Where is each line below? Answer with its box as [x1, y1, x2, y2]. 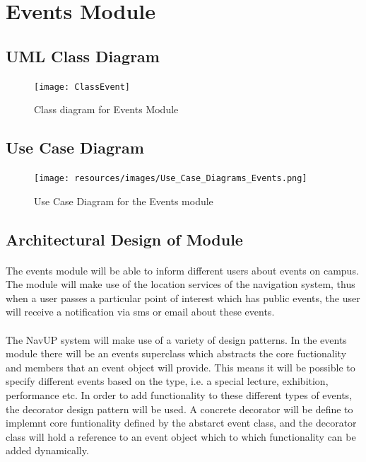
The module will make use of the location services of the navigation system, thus [6, 277, 355, 291]
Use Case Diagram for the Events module [34, 193, 213, 208]
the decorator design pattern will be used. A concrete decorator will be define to [6, 401, 353, 416]
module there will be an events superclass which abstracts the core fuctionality [6, 346, 347, 361]
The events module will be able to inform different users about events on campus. [6, 262, 359, 277]
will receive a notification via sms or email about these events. [6, 304, 275, 319]
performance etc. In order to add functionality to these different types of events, [6, 388, 353, 402]
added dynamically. [6, 443, 89, 458]
